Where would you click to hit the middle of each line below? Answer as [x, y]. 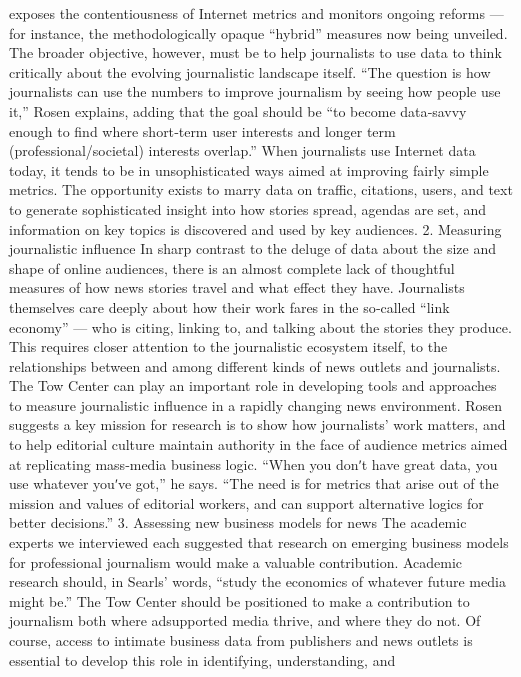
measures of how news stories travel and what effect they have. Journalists [237, 287]
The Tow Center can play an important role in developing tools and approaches [253, 385]
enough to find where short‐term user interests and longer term [202, 130]
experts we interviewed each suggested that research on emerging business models [259, 542]
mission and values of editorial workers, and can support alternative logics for [246, 502]
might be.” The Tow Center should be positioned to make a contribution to [239, 600]
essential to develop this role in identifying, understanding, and [202, 659]
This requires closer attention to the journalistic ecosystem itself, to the [228, 346]
